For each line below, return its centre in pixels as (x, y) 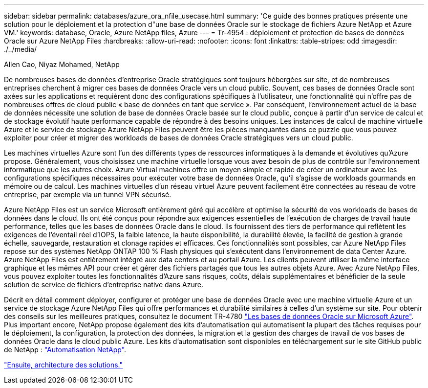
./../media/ (20, 49)
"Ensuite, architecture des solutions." (63, 365)
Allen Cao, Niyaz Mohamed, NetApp (62, 64)
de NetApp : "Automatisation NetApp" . (65, 350)
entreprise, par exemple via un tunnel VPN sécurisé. (88, 194)
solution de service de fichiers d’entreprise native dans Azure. (104, 285)
